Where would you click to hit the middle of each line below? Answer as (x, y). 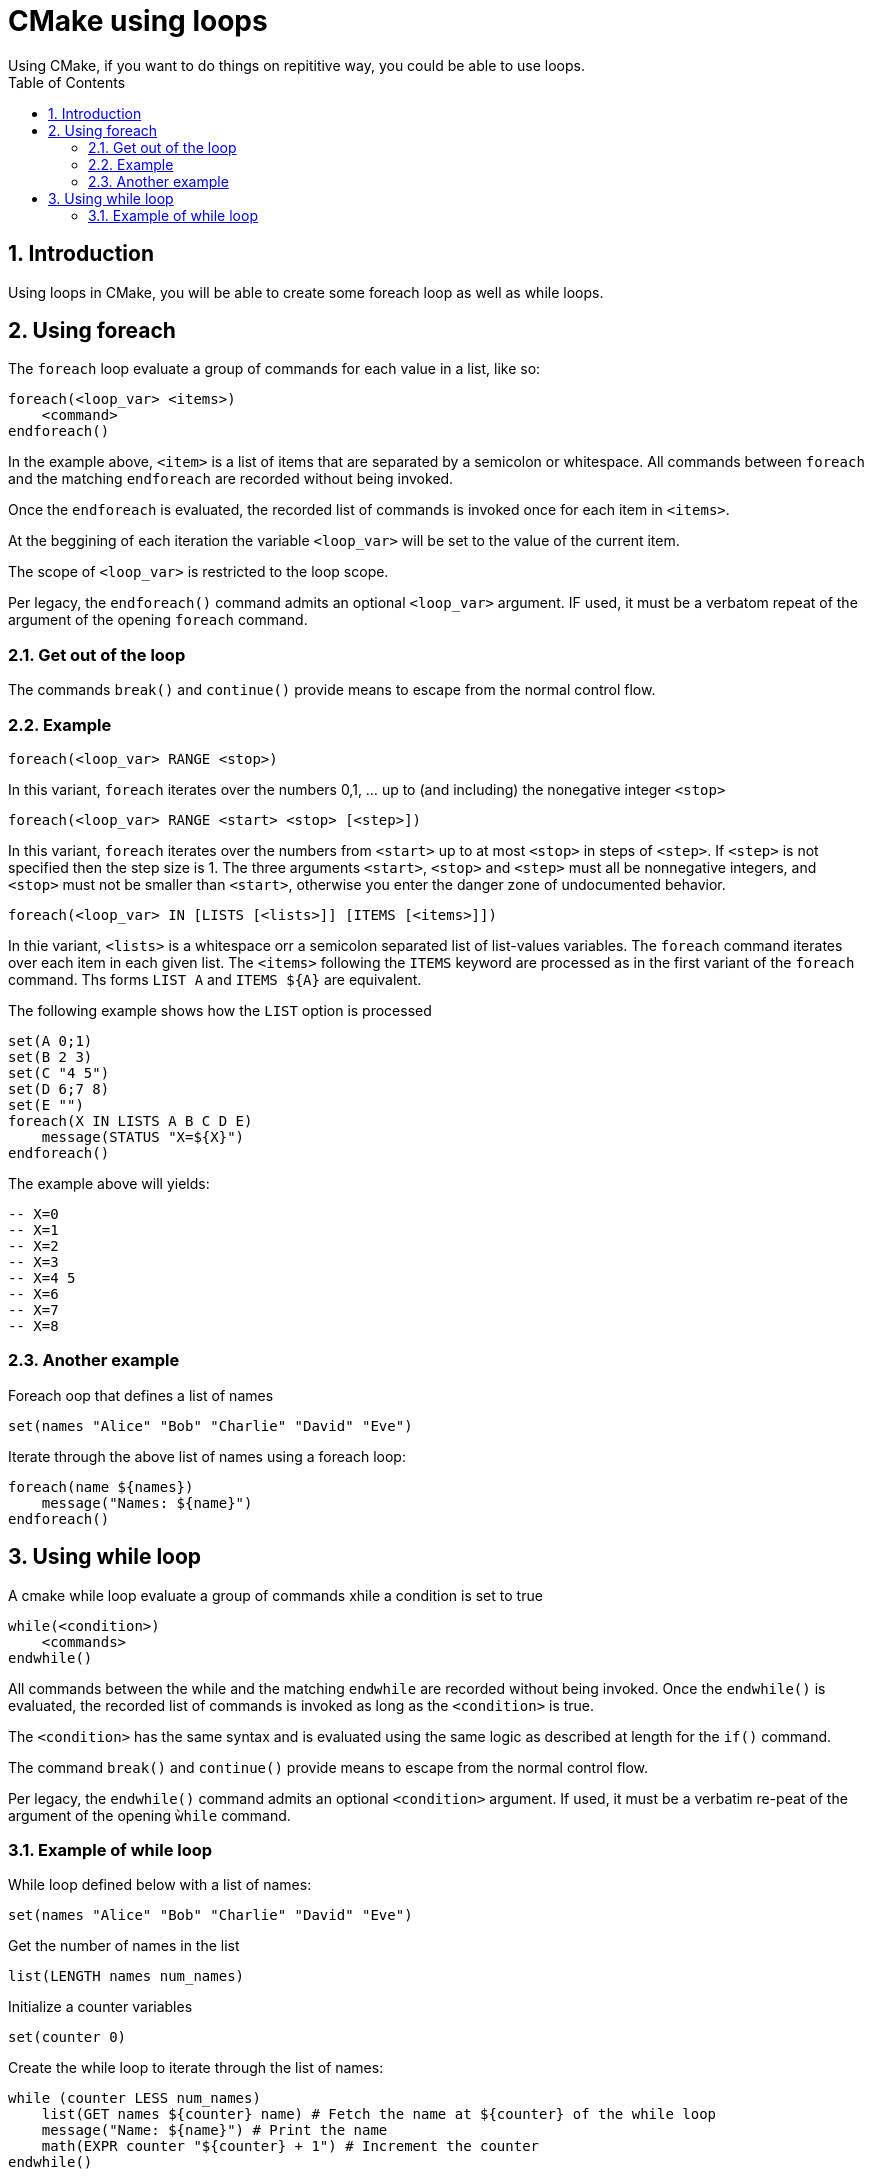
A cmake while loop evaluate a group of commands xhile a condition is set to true (275, 1595)
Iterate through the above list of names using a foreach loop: (207, 1456)
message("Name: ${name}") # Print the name (214, 2130)
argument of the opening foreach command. (158, 620)
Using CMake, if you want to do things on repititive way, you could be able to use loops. (296, 65)
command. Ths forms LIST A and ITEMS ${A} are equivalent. (215, 979)
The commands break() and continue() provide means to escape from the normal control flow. (332, 690)
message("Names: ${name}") (147, 1502)
